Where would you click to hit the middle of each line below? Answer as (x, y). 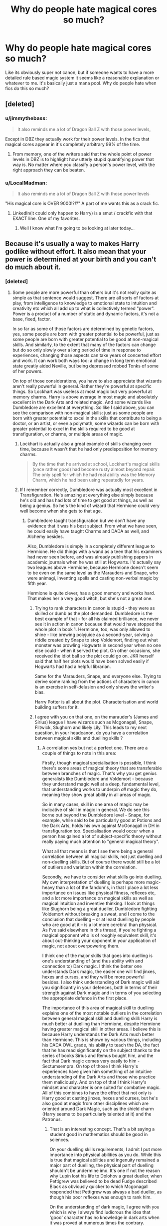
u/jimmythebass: (26, 118)
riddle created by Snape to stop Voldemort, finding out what (96, 640)
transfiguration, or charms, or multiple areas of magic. (68, 434)
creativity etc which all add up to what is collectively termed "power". (83, 308)
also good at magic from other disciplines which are (95, 1103)
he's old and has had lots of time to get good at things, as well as (86, 500)
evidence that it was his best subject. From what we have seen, (92, 525)
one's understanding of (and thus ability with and (92, 960)
